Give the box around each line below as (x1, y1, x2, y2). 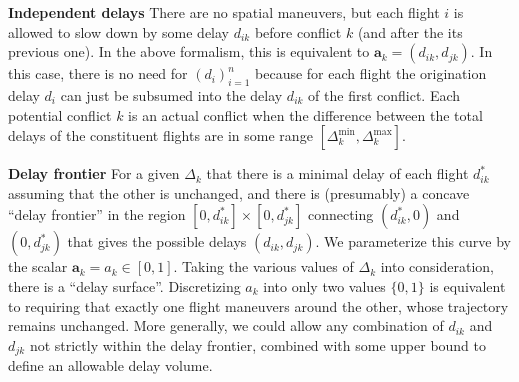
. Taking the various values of (173, 256, 354, 277)
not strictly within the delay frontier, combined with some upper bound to (29, 334, 487, 355)
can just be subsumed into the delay (60, 84, 283, 105)
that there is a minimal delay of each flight (206, 163, 469, 184)
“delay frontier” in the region (8, 204, 186, 225)
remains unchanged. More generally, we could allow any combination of (8, 315, 444, 336)
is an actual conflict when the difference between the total (128, 104, 483, 125)
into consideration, (380, 256, 494, 277)
